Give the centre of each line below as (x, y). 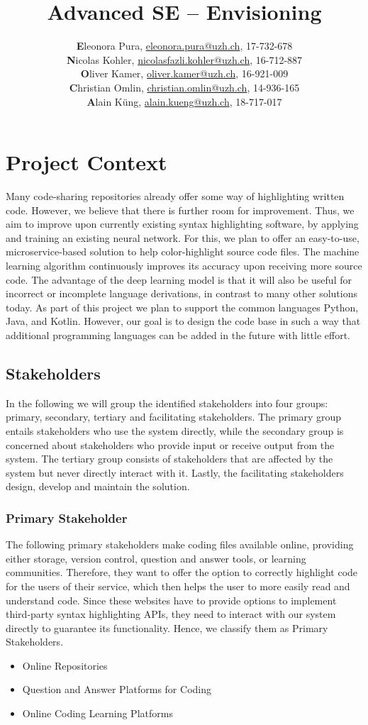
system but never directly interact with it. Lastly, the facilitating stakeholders (175, 472)
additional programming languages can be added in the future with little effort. (178, 334)
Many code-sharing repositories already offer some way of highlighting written (175, 196)
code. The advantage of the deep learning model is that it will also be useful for (179, 279)
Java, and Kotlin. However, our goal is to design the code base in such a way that (183, 321)
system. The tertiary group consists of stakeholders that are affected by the (169, 459)
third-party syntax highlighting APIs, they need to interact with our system (171, 614)
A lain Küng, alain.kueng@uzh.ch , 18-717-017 (184, 101)
